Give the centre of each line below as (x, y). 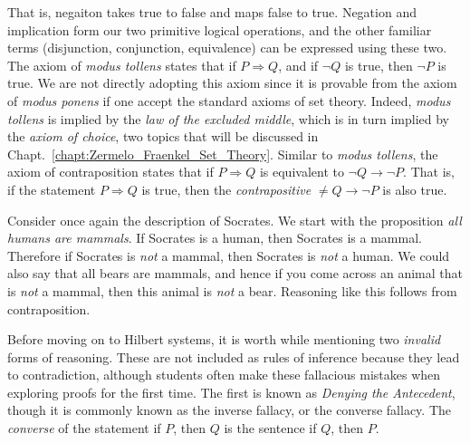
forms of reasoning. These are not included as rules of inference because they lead (234, 356)
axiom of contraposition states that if (110, 172)
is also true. (415, 189)
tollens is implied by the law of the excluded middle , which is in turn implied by (229, 118)
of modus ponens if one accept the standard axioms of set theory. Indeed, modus (229, 100)
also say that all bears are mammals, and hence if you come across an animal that (235, 273)
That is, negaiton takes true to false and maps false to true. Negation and (212, 12)
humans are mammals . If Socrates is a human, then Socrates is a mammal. (215, 238)
